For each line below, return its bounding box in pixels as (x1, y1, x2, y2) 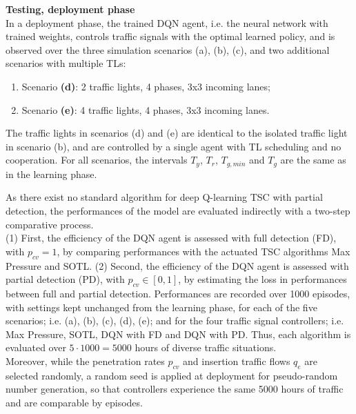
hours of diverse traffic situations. (135, 340, 277, 355)
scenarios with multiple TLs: (6, 56, 126, 70)
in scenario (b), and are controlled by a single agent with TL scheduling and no (6, 139, 342, 153)
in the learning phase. (6, 166, 97, 181)
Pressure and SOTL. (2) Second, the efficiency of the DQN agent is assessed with (6, 258, 349, 273)
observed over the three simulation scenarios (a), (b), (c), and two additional (6, 42, 330, 57)
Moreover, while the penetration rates (6, 353, 165, 368)
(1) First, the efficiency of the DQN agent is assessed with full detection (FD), (6, 230, 337, 245)
